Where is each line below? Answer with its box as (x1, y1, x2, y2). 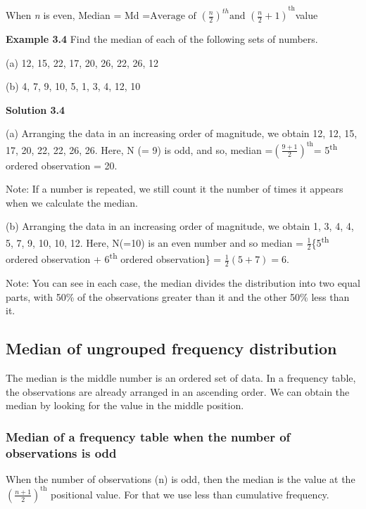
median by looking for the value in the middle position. (6, 398, 244, 413)
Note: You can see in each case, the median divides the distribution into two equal (6, 275, 360, 290)
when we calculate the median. (6, 195, 138, 210)
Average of (150, 11, 196, 21)
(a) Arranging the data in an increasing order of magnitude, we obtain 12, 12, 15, (6, 126, 358, 141)
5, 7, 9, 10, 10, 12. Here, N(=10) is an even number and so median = (6, 235, 303, 250)
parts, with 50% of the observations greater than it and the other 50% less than (6, 289, 350, 304)
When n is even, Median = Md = (6, 8, 151, 22)
